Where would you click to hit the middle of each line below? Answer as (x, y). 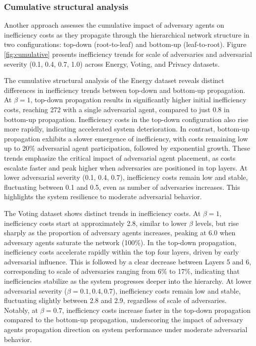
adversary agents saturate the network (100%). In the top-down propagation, (120, 242)
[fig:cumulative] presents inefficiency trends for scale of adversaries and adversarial (128, 54)
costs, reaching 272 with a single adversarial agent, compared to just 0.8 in (117, 109)
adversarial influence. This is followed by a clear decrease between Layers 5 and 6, (128, 261)
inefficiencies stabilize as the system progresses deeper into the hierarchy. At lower (128, 281)
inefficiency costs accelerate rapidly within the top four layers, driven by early (122, 252)
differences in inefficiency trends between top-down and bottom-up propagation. (125, 90)
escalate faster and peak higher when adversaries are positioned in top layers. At (126, 167)
